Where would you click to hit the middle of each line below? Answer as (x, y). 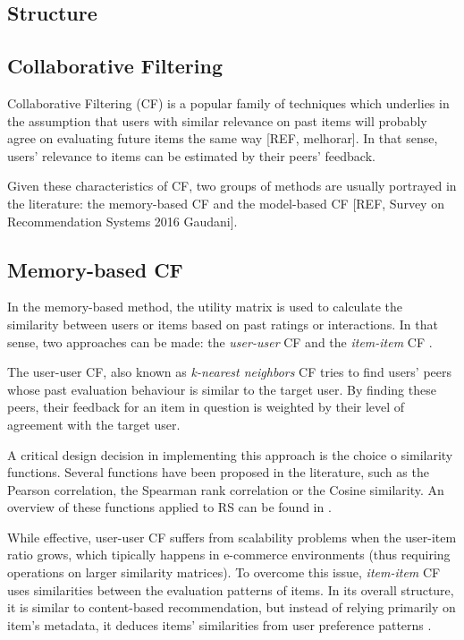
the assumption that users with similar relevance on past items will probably (217, 120)
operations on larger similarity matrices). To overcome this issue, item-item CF (224, 572)
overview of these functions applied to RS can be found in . (169, 507)
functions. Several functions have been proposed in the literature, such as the (218, 472)
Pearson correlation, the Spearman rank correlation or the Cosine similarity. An (226, 489)
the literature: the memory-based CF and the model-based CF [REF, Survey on (226, 203)
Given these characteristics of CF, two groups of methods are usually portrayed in (232, 186)
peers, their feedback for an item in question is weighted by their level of (206, 407)
